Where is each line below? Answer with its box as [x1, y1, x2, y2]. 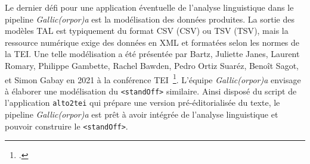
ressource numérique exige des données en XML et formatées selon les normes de [5, 36, 300, 48]
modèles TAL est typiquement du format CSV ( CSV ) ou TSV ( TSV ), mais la [5, 24, 289, 37]
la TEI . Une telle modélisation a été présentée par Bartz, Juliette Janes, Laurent [5, 48, 300, 60]
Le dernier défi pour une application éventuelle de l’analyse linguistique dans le [5, 1, 294, 13]
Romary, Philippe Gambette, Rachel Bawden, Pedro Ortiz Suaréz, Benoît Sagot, [5, 59, 299, 71]
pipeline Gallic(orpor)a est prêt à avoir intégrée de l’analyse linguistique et [5, 108, 278, 121]
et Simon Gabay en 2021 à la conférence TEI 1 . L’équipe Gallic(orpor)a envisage [5, 71, 301, 86]
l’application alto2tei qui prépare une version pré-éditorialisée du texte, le [5, 96, 280, 109]
